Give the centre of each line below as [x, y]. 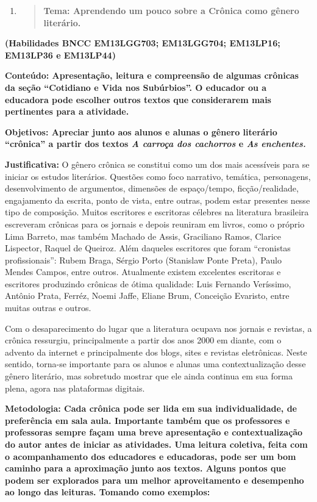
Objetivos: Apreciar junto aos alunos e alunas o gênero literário [141, 131]
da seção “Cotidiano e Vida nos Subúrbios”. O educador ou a [136, 87]
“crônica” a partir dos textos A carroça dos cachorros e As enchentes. [155, 144]
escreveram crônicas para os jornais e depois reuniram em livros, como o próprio [155, 224]
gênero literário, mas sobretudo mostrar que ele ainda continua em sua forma [149, 376]
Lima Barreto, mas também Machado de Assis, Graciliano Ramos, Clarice [143, 236]
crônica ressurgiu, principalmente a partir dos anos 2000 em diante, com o [143, 340]
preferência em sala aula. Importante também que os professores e [148, 420]
